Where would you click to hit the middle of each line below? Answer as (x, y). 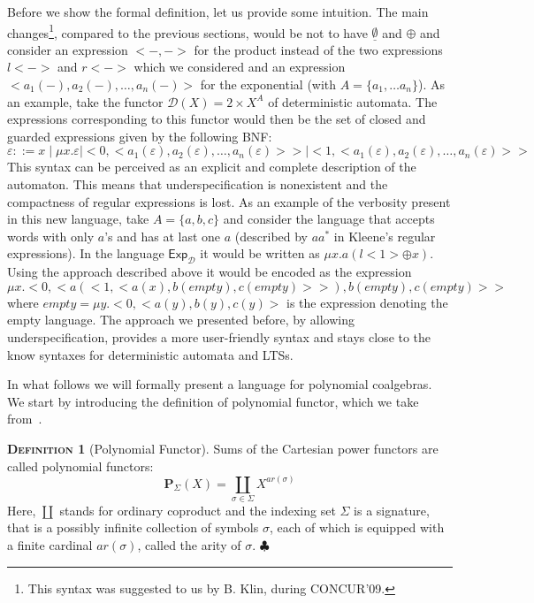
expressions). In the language (86, 253)
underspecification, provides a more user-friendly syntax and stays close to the (219, 336)
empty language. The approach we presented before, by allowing (181, 320)
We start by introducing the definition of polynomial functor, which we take (213, 401)
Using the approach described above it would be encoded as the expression (210, 272)
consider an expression (68, 49)
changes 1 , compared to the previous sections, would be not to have (187, 31)
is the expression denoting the (367, 302)
